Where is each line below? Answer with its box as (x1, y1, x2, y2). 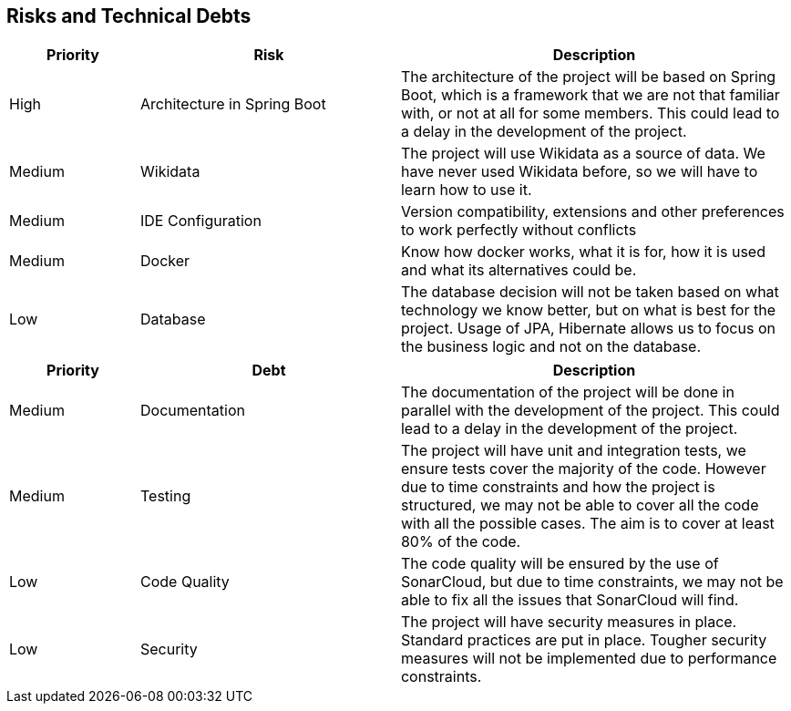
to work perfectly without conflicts (400, 221, 637, 240)
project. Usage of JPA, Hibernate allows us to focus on (400, 319, 776, 338)
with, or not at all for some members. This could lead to (400, 104, 780, 123)
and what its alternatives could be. (400, 261, 637, 280)
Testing (139, 487, 191, 506)
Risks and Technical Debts (6, 5, 252, 27)
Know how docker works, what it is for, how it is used (400, 242, 765, 262)
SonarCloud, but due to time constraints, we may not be (400, 572, 784, 592)
